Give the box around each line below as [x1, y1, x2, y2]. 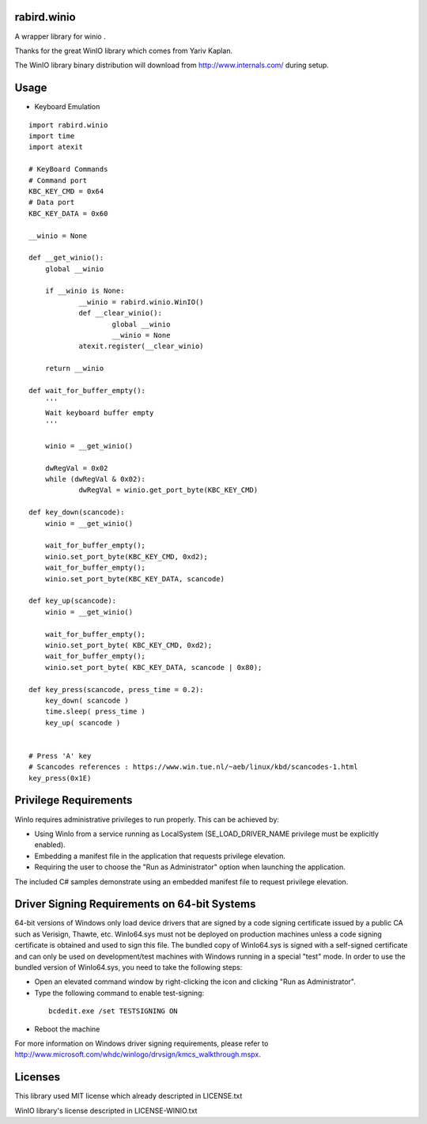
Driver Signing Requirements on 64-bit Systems [14, 898, 256, 911]
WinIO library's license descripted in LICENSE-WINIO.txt [14, 1106, 198, 1115]
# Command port [28, 176, 88, 185]
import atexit [28, 142, 83, 152]
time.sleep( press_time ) [44, 707, 146, 716]
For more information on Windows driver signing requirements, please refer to [14, 1039, 269, 1048]
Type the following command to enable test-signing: [34, 988, 205, 997]
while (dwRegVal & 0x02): [44, 475, 146, 484]
